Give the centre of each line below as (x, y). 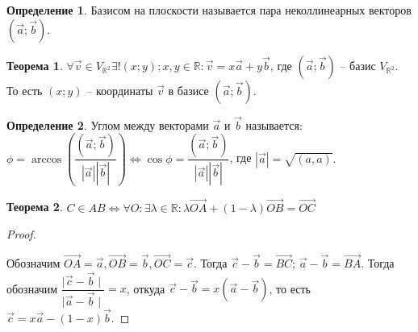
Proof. (21, 234)
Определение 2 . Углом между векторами (108, 124)
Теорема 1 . (35, 65)
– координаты (120, 90)
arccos (46, 159)
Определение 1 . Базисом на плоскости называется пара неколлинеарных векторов (209, 10)
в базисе (188, 90)
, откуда (146, 288)
